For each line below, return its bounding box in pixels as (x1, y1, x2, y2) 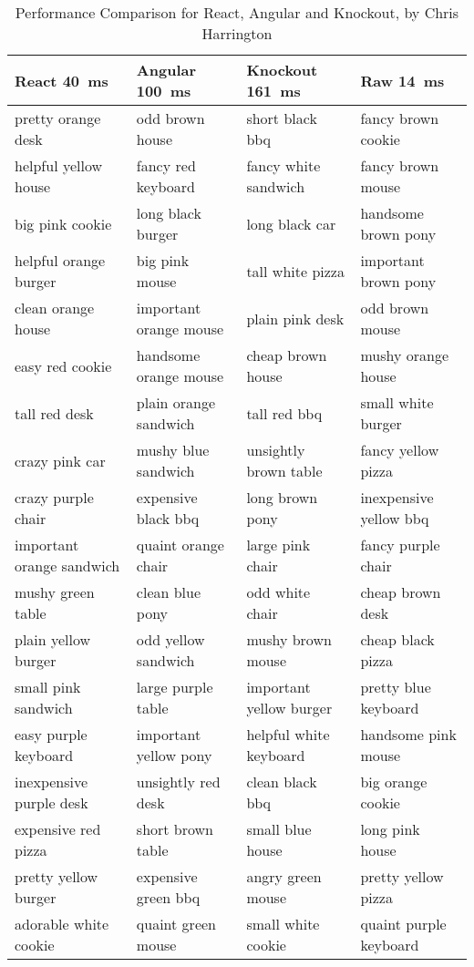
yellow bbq (360, 508, 429, 529)
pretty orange (15, 108, 101, 129)
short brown (136, 818, 214, 839)
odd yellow (136, 629, 205, 650)
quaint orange (136, 534, 224, 555)
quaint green (136, 913, 216, 934)
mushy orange (360, 345, 448, 365)
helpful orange (15, 250, 106, 271)
